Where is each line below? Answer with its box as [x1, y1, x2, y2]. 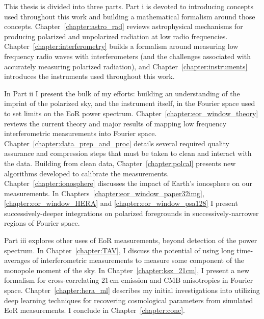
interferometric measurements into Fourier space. [4, 128, 157, 139]
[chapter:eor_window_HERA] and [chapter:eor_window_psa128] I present [4, 198, 238, 208]
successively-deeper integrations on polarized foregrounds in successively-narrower [4, 207, 259, 218]
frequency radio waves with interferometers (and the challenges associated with [4, 50, 251, 61]
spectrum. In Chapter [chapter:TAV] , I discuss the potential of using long [4, 245, 234, 255]
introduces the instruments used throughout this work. [4, 71, 175, 82]
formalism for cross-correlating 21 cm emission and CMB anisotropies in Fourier [4, 275, 253, 285]
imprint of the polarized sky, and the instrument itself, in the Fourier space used [4, 98, 255, 109]
